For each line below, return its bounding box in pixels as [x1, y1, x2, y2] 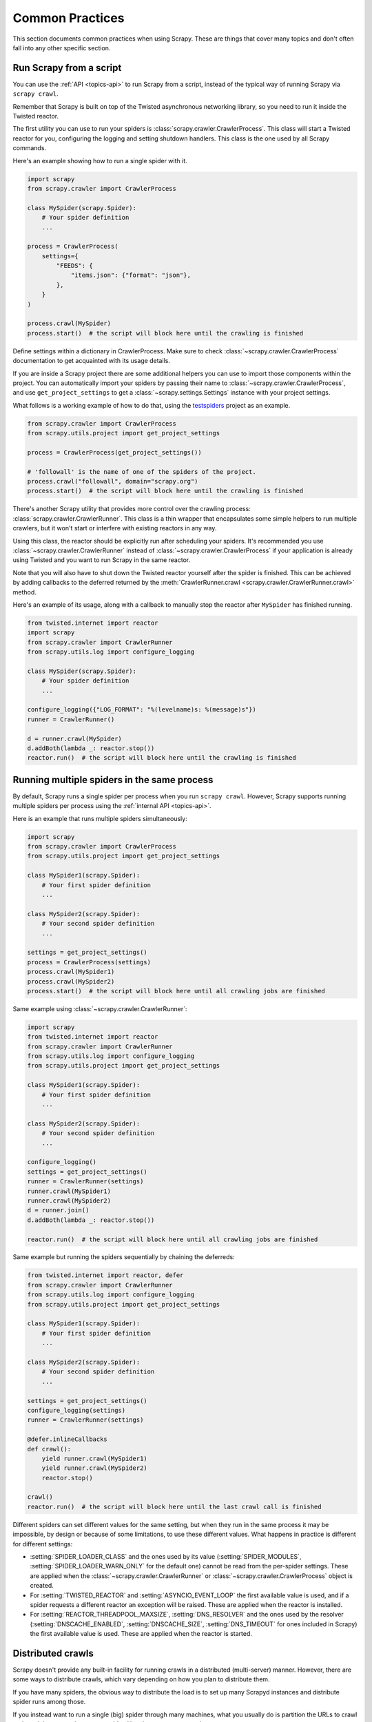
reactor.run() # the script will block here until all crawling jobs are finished [27, 1235, 318, 1243]
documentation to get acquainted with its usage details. [12, 357, 170, 365]
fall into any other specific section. [12, 43, 111, 52]
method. [12, 588, 37, 596]
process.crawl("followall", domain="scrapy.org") [27, 477, 198, 486]
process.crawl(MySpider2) [27, 977, 115, 985]
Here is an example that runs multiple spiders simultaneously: [12, 814, 187, 822]
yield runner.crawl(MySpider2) [41, 1464, 147, 1472]
